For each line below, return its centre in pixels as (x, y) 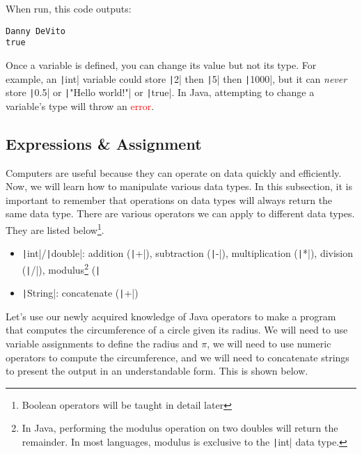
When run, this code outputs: (69, 8)
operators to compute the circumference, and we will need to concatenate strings (178, 357)
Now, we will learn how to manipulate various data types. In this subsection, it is (179, 186)
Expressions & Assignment (104, 143)
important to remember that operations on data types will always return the (169, 199)
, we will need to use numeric (269, 344)
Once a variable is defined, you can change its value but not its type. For (161, 64)
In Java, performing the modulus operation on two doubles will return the (180, 428)
